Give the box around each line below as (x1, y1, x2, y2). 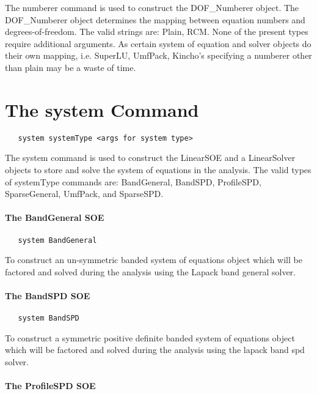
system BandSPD (18, 314, 79, 323)
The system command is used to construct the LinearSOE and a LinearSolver (5, 151, 296, 164)
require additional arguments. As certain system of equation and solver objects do (5, 37, 312, 50)
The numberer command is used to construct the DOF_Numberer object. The (5, 1, 299, 13)
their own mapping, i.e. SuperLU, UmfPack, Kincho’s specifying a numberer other (5, 49, 312, 62)
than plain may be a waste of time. (5, 61, 136, 73)
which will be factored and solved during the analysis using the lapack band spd (5, 343, 305, 356)
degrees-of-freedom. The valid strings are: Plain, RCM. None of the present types (5, 25, 308, 38)
